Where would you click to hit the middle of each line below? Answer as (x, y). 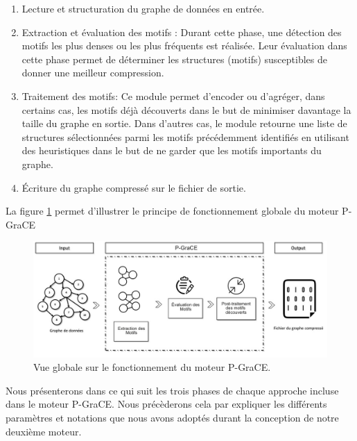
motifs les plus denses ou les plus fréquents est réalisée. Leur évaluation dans (184, 45)
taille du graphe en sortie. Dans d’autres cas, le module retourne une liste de (184, 123)
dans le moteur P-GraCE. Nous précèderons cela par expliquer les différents (166, 404)
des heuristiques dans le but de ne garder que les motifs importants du (172, 150)
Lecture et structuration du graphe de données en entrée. (143, 8)
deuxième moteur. (44, 431)
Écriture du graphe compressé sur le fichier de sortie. (134, 187)
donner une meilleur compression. (93, 73)
